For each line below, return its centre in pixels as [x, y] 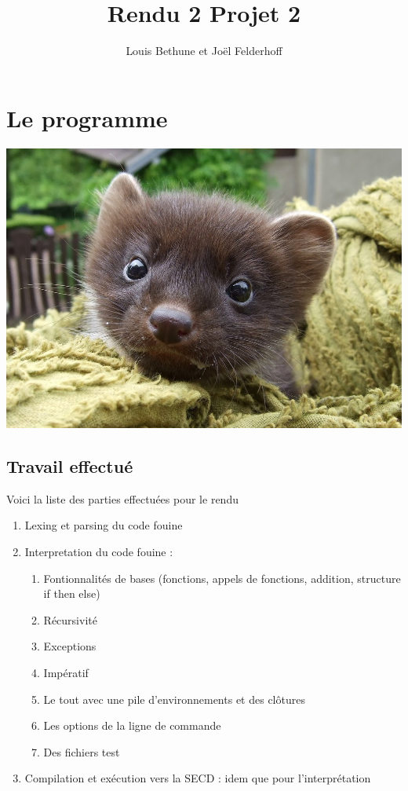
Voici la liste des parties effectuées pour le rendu [122, 498]
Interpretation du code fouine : [99, 551]
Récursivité [70, 619]
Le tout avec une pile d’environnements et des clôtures [174, 699]
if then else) [72, 593]
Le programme [87, 117]
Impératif [66, 672]
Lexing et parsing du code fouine [104, 525]
